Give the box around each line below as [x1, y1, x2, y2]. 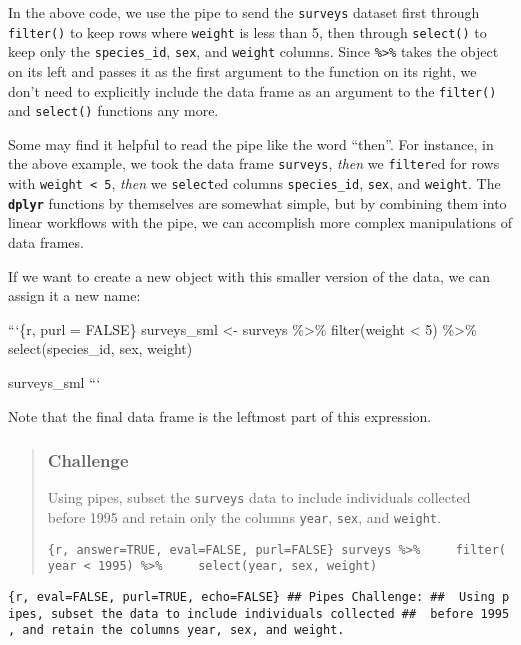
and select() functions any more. [8, 100, 219, 121]
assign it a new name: [8, 285, 141, 306]
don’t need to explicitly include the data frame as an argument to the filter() [8, 80, 497, 101]
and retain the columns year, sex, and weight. [22, 623, 345, 638]
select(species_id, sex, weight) [8, 338, 193, 359]
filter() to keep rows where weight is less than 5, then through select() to [8, 21, 487, 42]
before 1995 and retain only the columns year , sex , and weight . [47, 507, 441, 528]
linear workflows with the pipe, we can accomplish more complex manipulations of [8, 212, 512, 233]
